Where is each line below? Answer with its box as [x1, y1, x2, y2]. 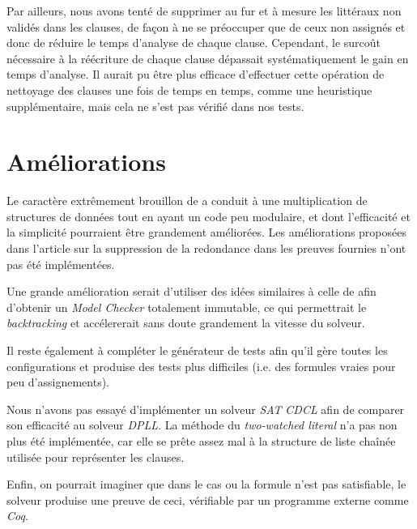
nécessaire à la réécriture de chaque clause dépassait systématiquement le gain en [6, 49, 409, 66]
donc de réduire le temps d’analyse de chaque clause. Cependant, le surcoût [6, 34, 381, 51]
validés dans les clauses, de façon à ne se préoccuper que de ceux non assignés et [6, 18, 406, 35]
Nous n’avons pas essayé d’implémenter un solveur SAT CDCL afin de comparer [6, 400, 405, 417]
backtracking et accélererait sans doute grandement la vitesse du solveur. [6, 314, 365, 331]
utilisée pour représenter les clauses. [6, 448, 185, 465]
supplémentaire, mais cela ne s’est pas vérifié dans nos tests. [6, 97, 304, 114]
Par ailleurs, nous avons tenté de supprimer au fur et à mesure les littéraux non [6, 2, 402, 19]
